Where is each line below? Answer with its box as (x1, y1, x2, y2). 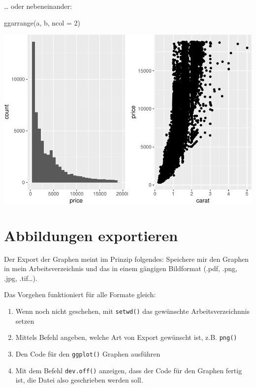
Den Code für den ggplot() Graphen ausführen (15, 348, 160, 359)
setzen (15, 315, 34, 326)
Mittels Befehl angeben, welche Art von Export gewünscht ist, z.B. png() (15, 332, 237, 342)
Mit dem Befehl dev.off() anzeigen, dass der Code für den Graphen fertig (15, 365, 242, 375)
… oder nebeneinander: (4, 1, 72, 11)
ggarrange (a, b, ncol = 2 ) (4, 17, 80, 28)
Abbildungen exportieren (4, 225, 178, 245)
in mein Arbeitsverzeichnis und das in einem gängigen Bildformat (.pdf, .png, (4, 263, 237, 274)
